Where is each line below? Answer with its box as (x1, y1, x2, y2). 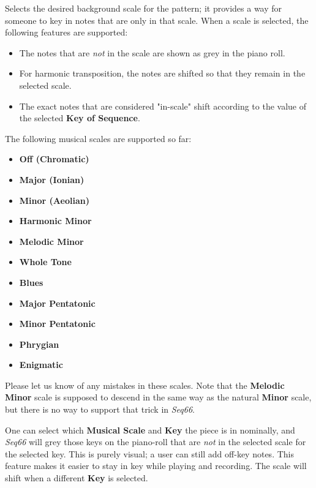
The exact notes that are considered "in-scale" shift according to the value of (19, 99, 306, 112)
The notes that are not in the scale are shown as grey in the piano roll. (19, 46, 285, 59)
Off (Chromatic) (19, 152, 89, 165)
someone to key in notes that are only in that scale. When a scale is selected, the (5, 13, 309, 26)
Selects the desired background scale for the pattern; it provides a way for (5, 2, 282, 14)
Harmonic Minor (19, 214, 92, 227)
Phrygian (19, 337, 59, 350)
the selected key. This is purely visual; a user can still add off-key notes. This (5, 447, 294, 460)
